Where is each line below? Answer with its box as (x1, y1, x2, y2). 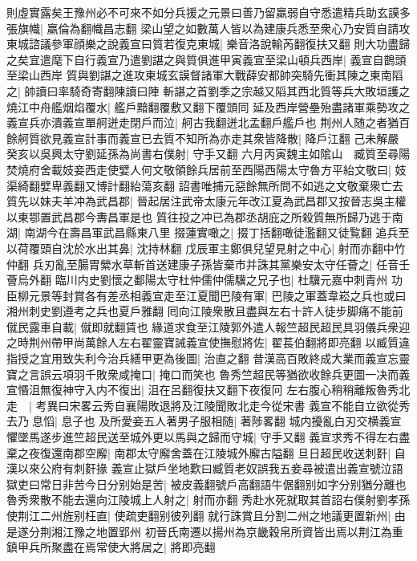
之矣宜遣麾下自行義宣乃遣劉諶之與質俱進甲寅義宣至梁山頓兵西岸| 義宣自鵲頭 (6, 51, 407, 67)
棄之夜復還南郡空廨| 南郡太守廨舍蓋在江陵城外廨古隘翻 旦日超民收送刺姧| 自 (6, 444, 406, 461)
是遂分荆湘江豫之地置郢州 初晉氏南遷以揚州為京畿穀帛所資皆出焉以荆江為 (6, 522, 392, 539)
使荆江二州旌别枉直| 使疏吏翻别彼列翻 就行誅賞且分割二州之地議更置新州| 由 (6, 507, 406, 523)
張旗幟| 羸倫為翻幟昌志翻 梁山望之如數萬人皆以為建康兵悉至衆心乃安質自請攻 (6, 19, 411, 36)
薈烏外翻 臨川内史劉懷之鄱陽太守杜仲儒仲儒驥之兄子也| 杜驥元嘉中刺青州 (6, 271, 388, 288)
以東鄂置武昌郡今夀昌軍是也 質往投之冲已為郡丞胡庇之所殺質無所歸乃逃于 (6, 208, 392, 225)
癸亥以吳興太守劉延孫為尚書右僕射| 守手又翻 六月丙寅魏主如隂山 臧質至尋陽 (6, 145, 411, 162)
